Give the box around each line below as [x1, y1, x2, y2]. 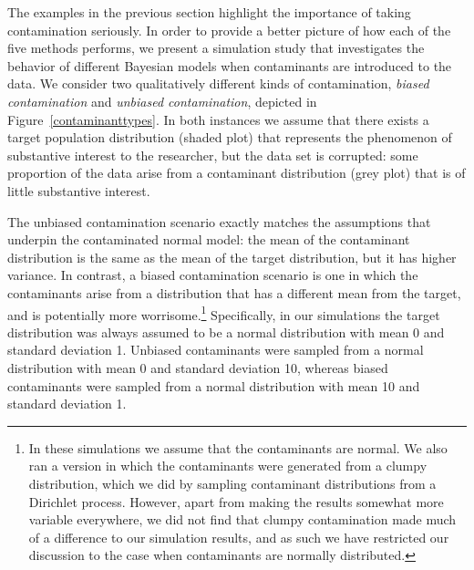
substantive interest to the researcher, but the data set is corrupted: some [7, 145, 418, 164]
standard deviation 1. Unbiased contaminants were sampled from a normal [7, 340, 424, 359]
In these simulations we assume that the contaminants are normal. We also [28, 438, 448, 457]
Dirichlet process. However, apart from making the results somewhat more [28, 492, 444, 511]
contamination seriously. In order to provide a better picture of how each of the [7, 20, 451, 39]
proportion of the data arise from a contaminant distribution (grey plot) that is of [7, 163, 466, 182]
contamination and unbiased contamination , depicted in [7, 91, 317, 110]
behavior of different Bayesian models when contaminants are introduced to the [7, 56, 452, 75]
